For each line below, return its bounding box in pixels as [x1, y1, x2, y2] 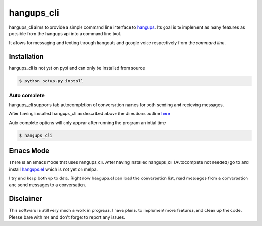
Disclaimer [9, 194, 42, 203]
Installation [9, 52, 44, 61]
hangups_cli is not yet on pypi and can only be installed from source [9, 65, 145, 71]
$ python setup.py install [19, 78, 83, 84]
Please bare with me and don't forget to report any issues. [9, 214, 126, 220]
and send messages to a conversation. [9, 182, 87, 188]
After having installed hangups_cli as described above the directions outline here [9, 111, 171, 116]
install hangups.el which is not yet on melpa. [9, 166, 98, 172]
